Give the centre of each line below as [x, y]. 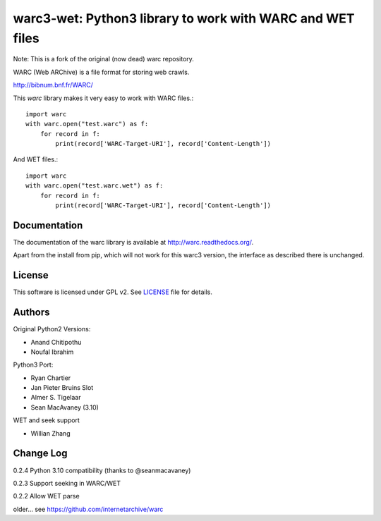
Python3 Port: [33, 365]
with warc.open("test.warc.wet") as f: [95, 186]
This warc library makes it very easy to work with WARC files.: [103, 98]
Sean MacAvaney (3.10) [65, 407]
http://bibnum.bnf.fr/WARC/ [53, 85]
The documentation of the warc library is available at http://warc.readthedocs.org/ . [133, 242]
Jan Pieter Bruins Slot [62, 388]
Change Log [40, 454]
